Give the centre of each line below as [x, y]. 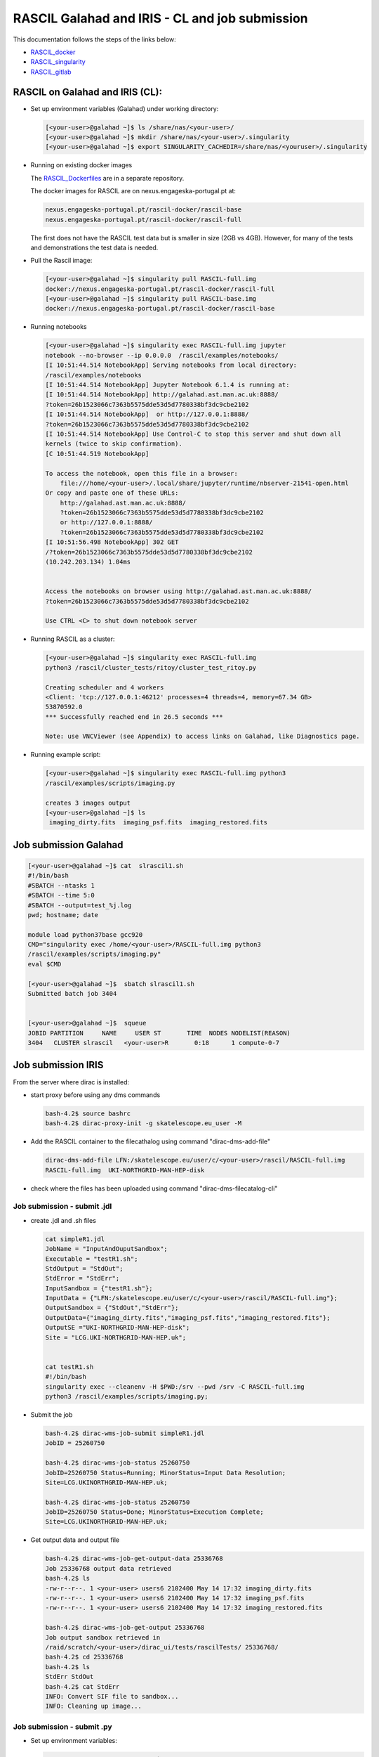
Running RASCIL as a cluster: [73, 639]
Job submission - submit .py [62, 1727]
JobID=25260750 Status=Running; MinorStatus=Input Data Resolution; [166, 1473]
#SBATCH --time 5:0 [61, 895]
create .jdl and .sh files [63, 1220]
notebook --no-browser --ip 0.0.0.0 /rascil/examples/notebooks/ [162, 355]
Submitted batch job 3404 [72, 994]
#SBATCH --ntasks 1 [61, 885]
